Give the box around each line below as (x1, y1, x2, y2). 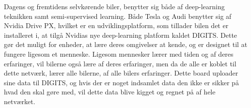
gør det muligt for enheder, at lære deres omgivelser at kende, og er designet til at (4, 39, 248, 49)
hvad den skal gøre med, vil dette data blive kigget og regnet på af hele (4, 87, 216, 97)
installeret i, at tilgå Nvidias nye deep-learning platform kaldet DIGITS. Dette (4, 30, 237, 40)
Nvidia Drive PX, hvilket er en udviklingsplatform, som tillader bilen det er (4, 20, 229, 31)
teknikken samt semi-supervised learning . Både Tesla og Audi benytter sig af (4, 11, 232, 21)
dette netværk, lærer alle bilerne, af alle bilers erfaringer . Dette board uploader (4, 68, 238, 78)
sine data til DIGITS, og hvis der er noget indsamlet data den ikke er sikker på (4, 77, 239, 87)
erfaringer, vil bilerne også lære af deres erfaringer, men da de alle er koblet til (4, 58, 236, 68)
